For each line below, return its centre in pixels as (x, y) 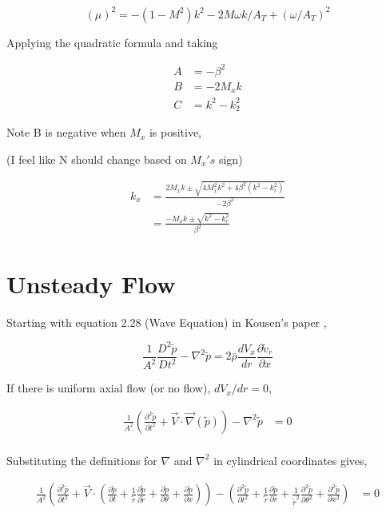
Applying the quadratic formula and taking (112, 42)
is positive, (175, 132)
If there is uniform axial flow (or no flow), (109, 388)
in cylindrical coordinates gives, (290, 460)
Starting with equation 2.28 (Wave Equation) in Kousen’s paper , (167, 322)
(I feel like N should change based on (97, 159)
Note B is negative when (66, 132)
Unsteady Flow (91, 283)
